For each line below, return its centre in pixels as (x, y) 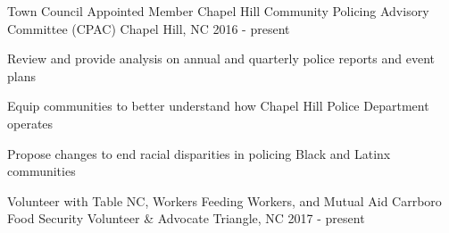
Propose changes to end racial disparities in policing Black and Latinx (199, 153)
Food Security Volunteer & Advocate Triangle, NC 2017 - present (186, 218)
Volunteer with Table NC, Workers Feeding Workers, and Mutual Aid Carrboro (224, 200)
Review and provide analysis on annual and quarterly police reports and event (221, 58)
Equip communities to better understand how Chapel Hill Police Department (218, 106)
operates (30, 123)
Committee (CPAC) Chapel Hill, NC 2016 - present (149, 28)
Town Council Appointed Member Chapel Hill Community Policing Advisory (218, 11)
